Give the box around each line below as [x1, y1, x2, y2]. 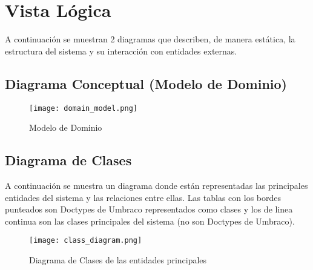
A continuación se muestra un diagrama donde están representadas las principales [5, 179, 308, 191]
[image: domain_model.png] [29, 104, 137, 113]
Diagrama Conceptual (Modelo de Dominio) [5, 74, 287, 93]
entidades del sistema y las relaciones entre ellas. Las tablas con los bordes [5, 191, 282, 203]
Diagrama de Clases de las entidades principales [29, 254, 207, 266]
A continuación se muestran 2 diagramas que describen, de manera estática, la [5, 33, 295, 45]
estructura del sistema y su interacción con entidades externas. [5, 44, 237, 57]
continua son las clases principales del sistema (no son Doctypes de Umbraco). [5, 214, 295, 227]
